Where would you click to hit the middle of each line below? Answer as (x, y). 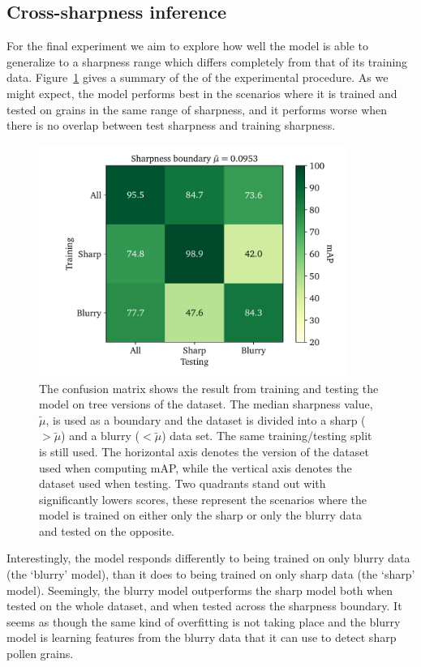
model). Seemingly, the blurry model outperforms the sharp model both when (200, 590)
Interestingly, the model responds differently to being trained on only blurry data (208, 558)
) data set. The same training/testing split (267, 436)
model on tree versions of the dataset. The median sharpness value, (206, 404)
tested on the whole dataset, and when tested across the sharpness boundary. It (204, 606)
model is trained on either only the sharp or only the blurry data (200, 515)
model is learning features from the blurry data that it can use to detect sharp (202, 637)
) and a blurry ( (101, 436)
